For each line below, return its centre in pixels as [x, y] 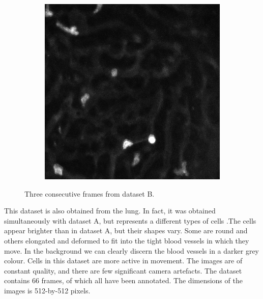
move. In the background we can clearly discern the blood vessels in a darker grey [132, 250]
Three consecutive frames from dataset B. [90, 193]
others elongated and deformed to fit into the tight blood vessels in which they [127, 240]
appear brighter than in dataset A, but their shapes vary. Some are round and [126, 230]
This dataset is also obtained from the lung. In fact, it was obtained [110, 211]
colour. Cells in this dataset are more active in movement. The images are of [123, 261]
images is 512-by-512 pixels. [47, 290]
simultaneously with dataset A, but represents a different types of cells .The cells [130, 220]
